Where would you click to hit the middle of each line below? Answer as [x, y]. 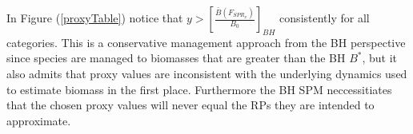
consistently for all [325, 18]
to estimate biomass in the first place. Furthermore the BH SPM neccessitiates [199, 89]
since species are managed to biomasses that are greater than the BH [176, 58]
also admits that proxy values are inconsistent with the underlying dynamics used [207, 73]
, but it [380, 58]
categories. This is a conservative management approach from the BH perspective [206, 42]
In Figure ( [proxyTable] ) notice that [95, 18]
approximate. [39, 120]
